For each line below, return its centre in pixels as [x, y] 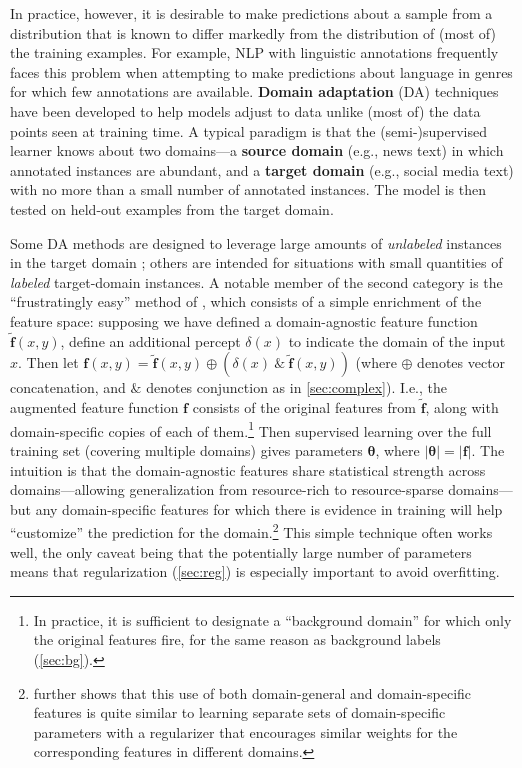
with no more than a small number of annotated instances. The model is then [248, 189]
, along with [462, 407]
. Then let [48, 362]
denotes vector [461, 362]
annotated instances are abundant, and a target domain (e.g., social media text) [262, 169]
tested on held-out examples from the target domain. [172, 208]
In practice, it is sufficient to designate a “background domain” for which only [272, 619]
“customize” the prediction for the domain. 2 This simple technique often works [251, 530]
